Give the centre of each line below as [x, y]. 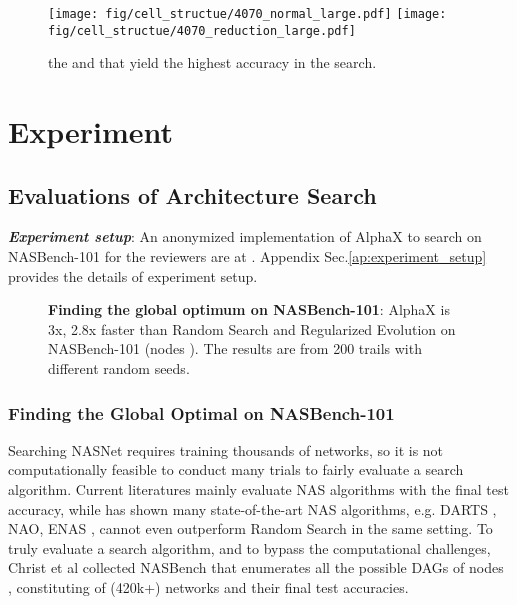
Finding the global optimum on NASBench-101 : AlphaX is [249, 309]
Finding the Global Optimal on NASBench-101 [201, 412]
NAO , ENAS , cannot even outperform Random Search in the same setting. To [250, 528]
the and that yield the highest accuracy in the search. [212, 62]
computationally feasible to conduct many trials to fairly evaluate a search [236, 469]
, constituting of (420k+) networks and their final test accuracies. [208, 587]
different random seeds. [119, 368]
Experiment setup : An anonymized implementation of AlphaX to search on [245, 236]
